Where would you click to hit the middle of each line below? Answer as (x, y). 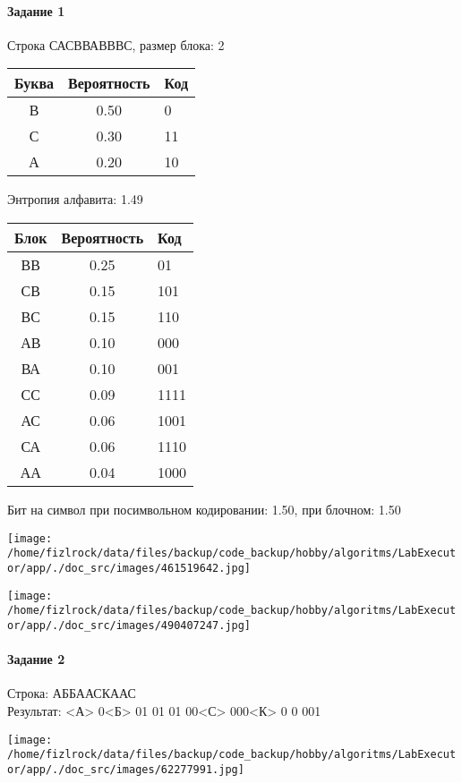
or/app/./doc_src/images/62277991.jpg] (126, 769)
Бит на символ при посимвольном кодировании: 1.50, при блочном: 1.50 (204, 509)
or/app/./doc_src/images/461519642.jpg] (129, 568)
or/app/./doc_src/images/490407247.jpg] (129, 625)
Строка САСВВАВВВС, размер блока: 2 (116, 44)
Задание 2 (36, 659)
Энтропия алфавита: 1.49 (75, 199)
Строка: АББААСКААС (72, 693)
